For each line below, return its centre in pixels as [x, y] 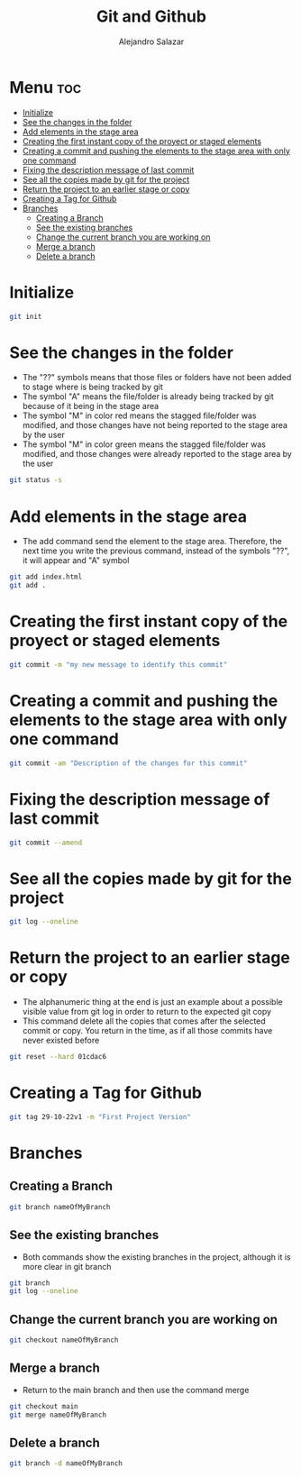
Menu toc [46, 87]
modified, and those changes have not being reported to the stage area [155, 425]
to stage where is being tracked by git [93, 387]
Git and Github [151, 17]
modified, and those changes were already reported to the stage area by [157, 454]
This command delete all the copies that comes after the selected [144, 1021]
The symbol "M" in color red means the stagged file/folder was [139, 415]
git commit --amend [46, 843]
